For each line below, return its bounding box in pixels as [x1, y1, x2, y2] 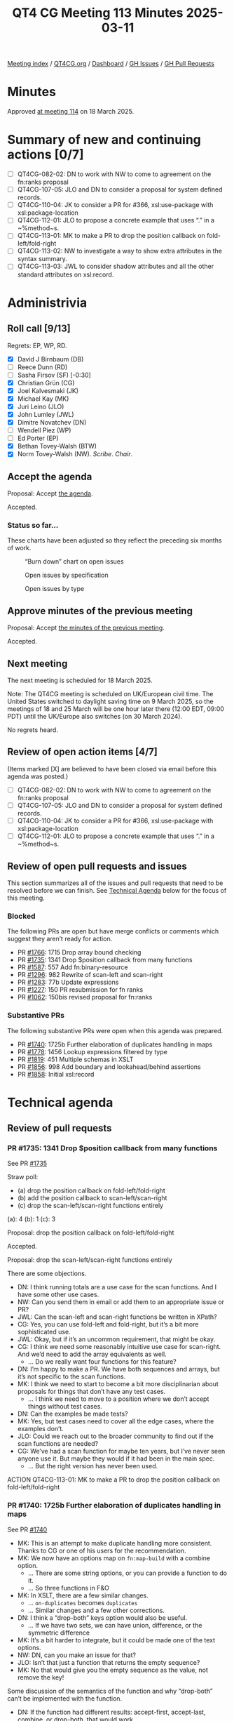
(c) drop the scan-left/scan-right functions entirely [17, 1202, 163, 1210]
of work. [7, 544, 32, 552]
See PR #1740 [7, 1525, 48, 1534]
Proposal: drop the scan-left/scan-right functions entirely [7, 1256, 173, 1264]
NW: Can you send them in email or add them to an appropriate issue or [17, 1298, 225, 1306]
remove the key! [17, 1673, 64, 1682]
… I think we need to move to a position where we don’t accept [27, 1395, 209, 1403]
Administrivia [7, 295, 88, 310]
